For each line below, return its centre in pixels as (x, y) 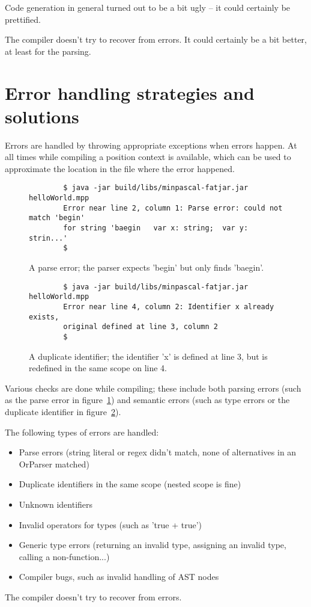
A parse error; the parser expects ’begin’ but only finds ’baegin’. (146, 267)
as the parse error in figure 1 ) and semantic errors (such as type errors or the (147, 400)
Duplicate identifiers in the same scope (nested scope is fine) (130, 484)
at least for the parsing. (48, 51)
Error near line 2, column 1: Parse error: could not (173, 208)
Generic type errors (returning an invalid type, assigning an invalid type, (152, 545)
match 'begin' (57, 218)
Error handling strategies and (130, 92)
